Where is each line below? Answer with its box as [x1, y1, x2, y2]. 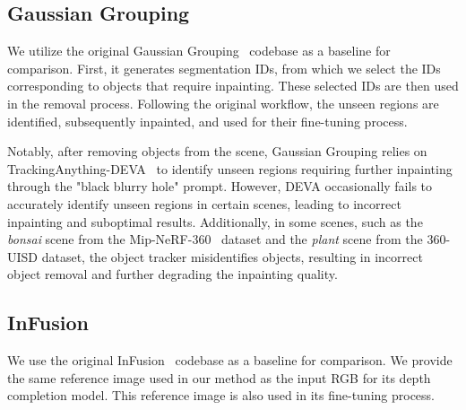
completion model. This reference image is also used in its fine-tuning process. [7, 386, 436, 405]
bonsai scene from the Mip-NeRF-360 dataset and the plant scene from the [7, 230, 423, 249]
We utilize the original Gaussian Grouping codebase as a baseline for [7, 41, 391, 60]
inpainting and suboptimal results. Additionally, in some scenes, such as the [7, 212, 423, 231]
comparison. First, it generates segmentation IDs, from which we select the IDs [7, 58, 441, 77]
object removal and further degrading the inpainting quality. [7, 265, 338, 284]
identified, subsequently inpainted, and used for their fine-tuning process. [7, 111, 408, 130]
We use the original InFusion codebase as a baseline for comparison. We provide [7, 351, 453, 370]
